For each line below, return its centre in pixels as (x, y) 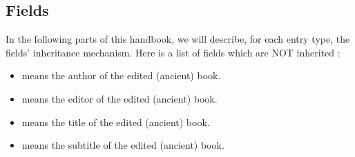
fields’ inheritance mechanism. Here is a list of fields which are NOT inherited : (173, 52)
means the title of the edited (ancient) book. (116, 122)
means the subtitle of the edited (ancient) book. (123, 145)
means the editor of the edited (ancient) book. (119, 98)
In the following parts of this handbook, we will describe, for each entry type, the (178, 39)
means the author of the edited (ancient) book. (121, 75)
